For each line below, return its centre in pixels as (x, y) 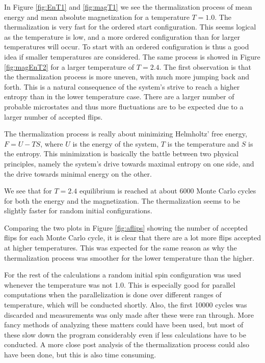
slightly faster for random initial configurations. (78, 211)
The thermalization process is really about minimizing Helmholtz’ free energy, (126, 134)
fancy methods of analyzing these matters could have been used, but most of (124, 325)
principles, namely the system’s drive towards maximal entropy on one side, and (129, 163)
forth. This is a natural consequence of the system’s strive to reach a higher (122, 86)
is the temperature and (203, 143)
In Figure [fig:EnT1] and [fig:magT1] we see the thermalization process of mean (128, 7)
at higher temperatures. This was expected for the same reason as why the (121, 248)
